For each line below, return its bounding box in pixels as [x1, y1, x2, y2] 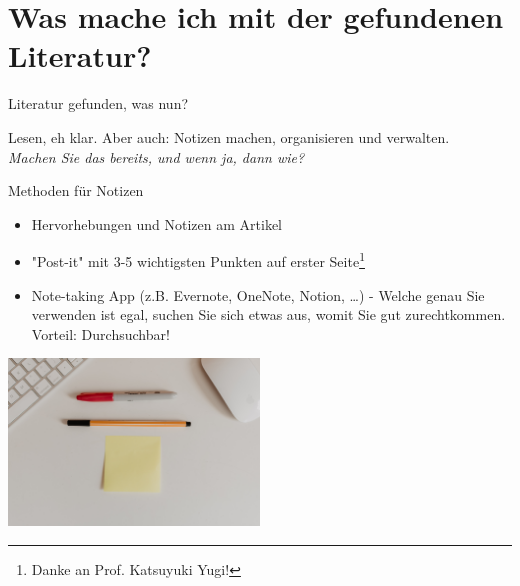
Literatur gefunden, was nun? [8, 93, 189, 114]
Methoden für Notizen [8, 180, 144, 201]
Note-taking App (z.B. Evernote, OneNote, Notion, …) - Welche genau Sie [31, 284, 485, 305]
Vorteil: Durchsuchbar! [31, 323, 170, 344]
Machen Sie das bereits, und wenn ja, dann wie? [8, 146, 305, 167]
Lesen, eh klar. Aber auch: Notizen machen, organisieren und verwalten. [8, 126, 450, 147]
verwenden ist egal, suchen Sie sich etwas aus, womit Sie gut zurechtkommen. [31, 304, 506, 325]
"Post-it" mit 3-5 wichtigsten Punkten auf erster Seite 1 [31, 248, 365, 271]
